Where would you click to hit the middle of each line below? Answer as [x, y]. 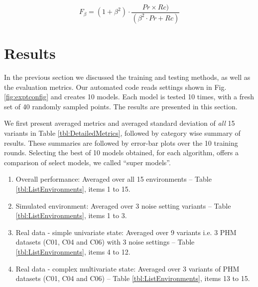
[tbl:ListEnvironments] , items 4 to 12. [73, 251]
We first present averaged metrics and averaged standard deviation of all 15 [120, 123]
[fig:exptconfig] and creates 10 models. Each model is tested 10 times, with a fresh [129, 97]
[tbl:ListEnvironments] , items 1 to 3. [71, 215]
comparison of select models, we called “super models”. [87, 162]
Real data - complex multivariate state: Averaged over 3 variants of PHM [128, 268]
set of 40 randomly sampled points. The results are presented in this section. [121, 106]
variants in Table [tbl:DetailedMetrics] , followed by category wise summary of [122, 133]
